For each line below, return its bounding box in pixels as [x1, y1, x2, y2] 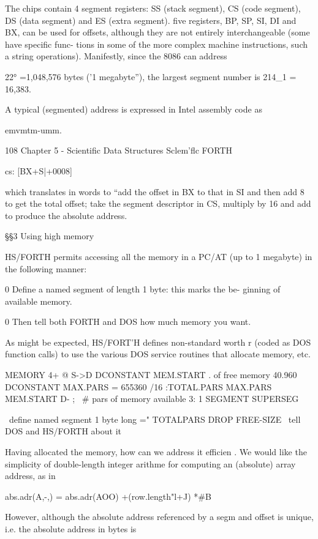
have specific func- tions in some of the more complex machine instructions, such [5, 37, 308, 50]
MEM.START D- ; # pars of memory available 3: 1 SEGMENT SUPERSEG [5, 392, 299, 405]
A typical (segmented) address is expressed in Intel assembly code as [5, 103, 262, 116]
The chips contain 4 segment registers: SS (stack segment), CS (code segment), [5, 2, 301, 14]
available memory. [5, 294, 72, 307]
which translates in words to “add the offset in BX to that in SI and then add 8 [5, 185, 305, 198]
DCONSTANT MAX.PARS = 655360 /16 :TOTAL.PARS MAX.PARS [5, 380, 272, 393]
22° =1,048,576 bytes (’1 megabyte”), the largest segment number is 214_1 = [5, 70, 297, 83]
